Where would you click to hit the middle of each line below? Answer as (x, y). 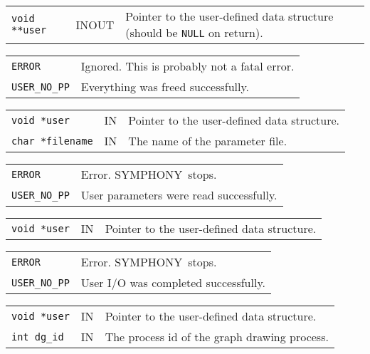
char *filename (52, 141)
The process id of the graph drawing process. (217, 337)
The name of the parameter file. (208, 141)
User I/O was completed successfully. (173, 282)
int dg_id (38, 337)
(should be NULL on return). (194, 32)
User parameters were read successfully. (179, 195)
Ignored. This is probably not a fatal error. (187, 66)
